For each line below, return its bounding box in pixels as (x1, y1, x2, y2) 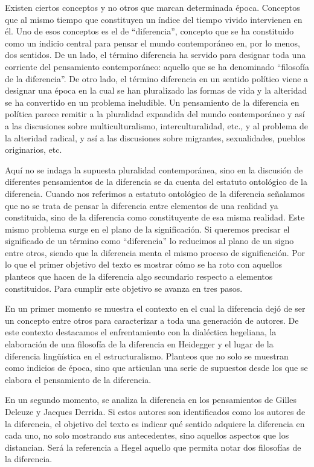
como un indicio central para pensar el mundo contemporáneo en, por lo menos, (5, 36, 300, 49)
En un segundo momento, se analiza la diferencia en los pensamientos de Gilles (5, 393, 296, 406)
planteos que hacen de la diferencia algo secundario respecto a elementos (5, 270, 273, 283)
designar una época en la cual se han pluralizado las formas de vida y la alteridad (5, 84, 307, 97)
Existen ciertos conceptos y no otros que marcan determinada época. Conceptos (5, 1, 300, 13)
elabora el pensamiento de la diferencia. (5, 373, 152, 385)
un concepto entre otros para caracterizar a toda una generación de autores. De (5, 314, 299, 326)
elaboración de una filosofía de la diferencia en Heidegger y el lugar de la (5, 338, 274, 350)
